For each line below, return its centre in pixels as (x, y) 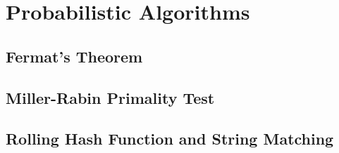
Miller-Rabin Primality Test (110, 97)
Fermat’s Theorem (74, 56)
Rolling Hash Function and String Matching (170, 139)
